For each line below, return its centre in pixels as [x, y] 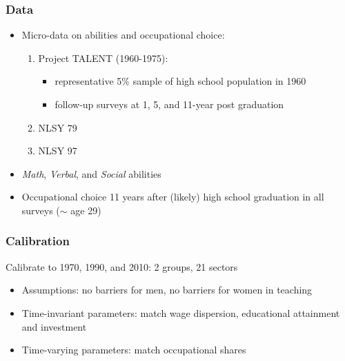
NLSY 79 [58, 127]
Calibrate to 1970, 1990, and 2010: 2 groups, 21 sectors [122, 266]
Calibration [38, 241]
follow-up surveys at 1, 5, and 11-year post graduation [169, 104]
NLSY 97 [58, 151]
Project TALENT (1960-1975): [103, 58]
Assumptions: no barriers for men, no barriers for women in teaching [167, 290]
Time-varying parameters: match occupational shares [134, 350]
